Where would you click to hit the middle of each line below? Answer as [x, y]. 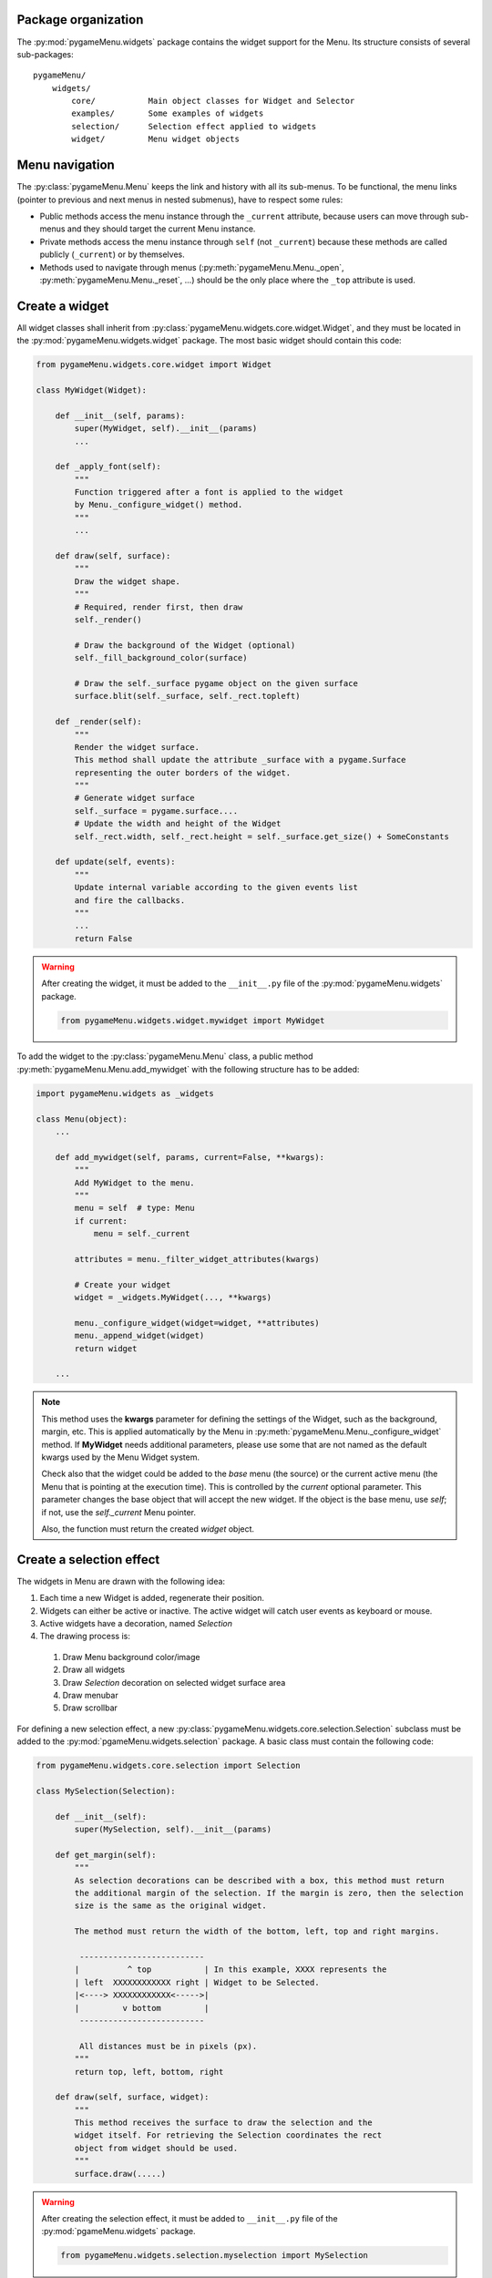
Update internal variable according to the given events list [216, 888]
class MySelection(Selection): [106, 1791]
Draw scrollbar [90, 1708]
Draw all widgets [94, 1670]
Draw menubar [90, 1695]
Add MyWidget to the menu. [134, 1183]
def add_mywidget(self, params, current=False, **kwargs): [190, 1157]
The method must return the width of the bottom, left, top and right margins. [257, 1931]
